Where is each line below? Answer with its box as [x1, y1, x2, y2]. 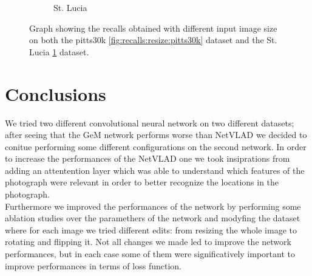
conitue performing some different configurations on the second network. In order [5, 140, 307, 153]
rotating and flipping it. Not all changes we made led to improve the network [5, 235, 291, 248]
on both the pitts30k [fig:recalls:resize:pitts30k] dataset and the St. [29, 33, 277, 46]
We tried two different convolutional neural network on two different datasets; [5, 116, 294, 129]
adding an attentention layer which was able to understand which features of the [5, 164, 305, 176]
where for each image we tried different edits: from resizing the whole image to [5, 223, 297, 236]
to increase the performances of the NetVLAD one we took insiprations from [5, 152, 290, 165]
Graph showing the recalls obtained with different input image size [29, 21, 277, 34]
